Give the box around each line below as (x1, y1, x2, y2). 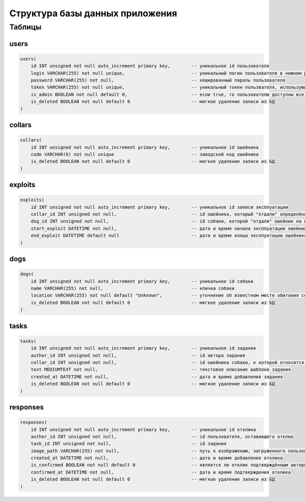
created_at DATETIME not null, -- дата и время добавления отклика (30, 455, 283, 461)
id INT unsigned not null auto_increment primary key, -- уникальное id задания (30, 345, 256, 351)
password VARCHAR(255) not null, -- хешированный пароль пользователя (30, 77, 286, 83)
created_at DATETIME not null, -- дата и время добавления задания (30, 374, 283, 379)
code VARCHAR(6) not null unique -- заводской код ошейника (30, 151, 259, 157)
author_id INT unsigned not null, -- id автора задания (30, 352, 246, 358)
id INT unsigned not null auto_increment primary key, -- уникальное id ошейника (30, 144, 259, 150)
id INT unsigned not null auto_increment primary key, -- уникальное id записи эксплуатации (30, 204, 288, 210)
